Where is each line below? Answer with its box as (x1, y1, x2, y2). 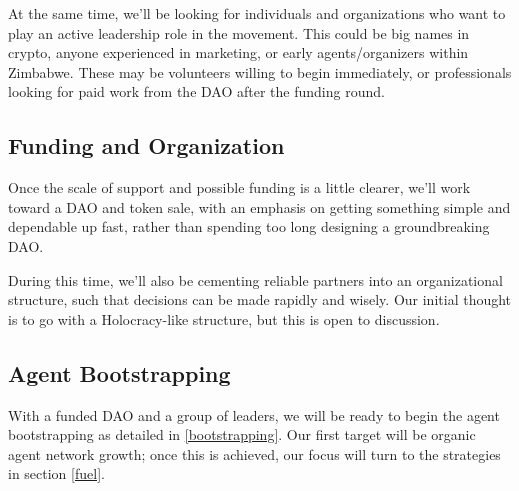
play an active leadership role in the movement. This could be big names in (8, 22, 470, 43)
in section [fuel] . (8, 463, 105, 484)
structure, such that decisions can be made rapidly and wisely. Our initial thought (8, 289, 512, 310)
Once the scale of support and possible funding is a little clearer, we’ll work (8, 177, 471, 198)
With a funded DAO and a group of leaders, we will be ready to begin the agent (8, 404, 500, 425)
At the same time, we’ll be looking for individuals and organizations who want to (8, 3, 506, 23)
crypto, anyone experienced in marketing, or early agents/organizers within (8, 42, 469, 63)
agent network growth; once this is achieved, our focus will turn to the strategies (8, 443, 501, 464)
